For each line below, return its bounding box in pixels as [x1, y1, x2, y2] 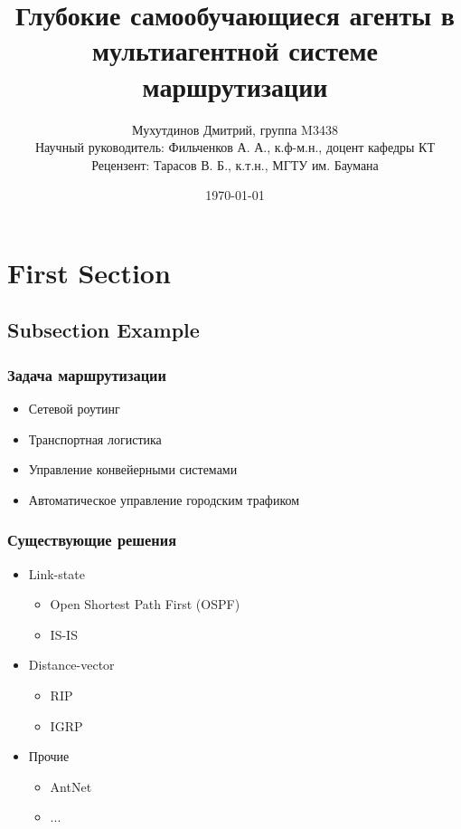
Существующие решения [7, 529, 177, 551]
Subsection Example [7, 316, 200, 344]
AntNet [50, 777, 92, 796]
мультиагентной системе [91, 32, 379, 69]
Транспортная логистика [28, 429, 162, 448]
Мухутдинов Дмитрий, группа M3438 [132, 119, 338, 138]
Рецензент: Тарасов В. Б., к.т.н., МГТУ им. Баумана [91, 155, 379, 174]
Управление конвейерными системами [28, 460, 238, 479]
